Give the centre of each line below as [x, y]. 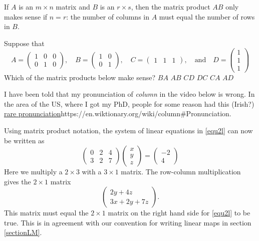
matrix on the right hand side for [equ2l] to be [179, 213]
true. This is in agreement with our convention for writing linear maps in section [128, 222]
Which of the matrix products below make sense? [80, 77]
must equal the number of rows [207, 16]
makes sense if [26, 16]
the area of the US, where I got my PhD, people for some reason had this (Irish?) [129, 103]
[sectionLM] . [23, 232]
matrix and [73, 7]
